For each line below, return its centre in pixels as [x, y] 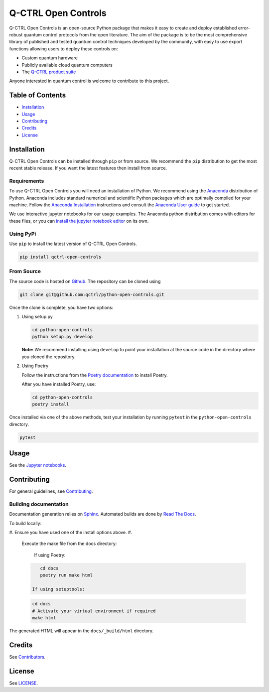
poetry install [51, 404]
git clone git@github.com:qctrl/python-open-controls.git [92, 294]
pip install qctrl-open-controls [61, 257]
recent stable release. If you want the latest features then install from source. [88, 168]
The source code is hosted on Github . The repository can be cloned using [85, 281]
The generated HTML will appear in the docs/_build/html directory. [81, 631]
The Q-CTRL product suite [49, 72]
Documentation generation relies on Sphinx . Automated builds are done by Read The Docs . [103, 514]
